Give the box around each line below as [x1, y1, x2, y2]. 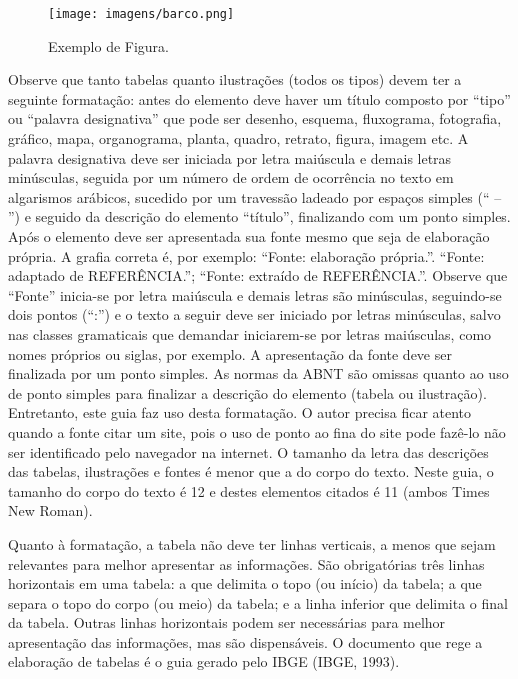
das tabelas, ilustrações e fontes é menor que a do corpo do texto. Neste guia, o [8, 461, 494, 482]
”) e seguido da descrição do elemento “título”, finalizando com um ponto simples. [8, 206, 511, 227]
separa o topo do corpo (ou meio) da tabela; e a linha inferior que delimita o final [8, 592, 508, 613]
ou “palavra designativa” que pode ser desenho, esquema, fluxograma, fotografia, [8, 108, 502, 129]
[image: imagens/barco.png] [48, 7, 235, 21]
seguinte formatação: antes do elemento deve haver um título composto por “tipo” [8, 88, 511, 109]
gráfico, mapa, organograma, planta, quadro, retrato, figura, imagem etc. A [8, 128, 469, 149]
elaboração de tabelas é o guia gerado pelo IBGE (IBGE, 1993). [8, 651, 400, 672]
